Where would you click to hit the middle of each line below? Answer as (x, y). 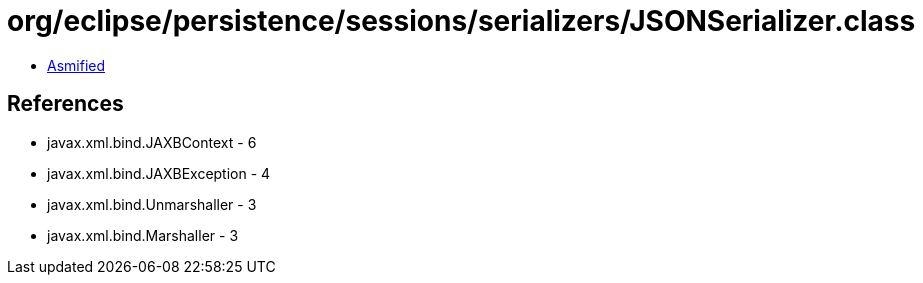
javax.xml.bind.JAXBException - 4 (159, 173)
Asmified (76, 65)
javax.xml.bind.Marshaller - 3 (143, 235)
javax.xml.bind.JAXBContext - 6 (152, 142)
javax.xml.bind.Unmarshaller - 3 (152, 204)
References (65, 104)
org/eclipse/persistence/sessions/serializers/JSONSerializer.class (461, 21)
